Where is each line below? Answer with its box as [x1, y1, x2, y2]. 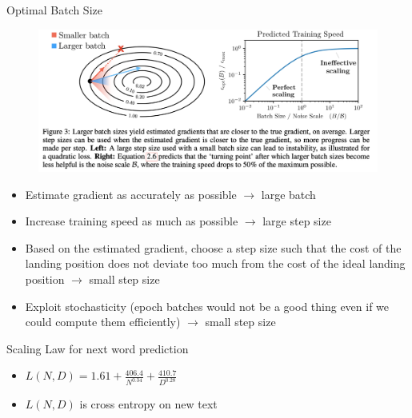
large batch [261, 185, 316, 202]
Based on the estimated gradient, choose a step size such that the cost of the [25, 239, 402, 256]
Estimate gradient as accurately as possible [25, 185, 237, 202]
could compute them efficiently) [25, 313, 181, 330]
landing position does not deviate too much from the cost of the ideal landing [25, 255, 406, 272]
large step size [262, 213, 331, 229]
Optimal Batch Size [6, 2, 102, 18]
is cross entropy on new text [79, 396, 218, 412]
